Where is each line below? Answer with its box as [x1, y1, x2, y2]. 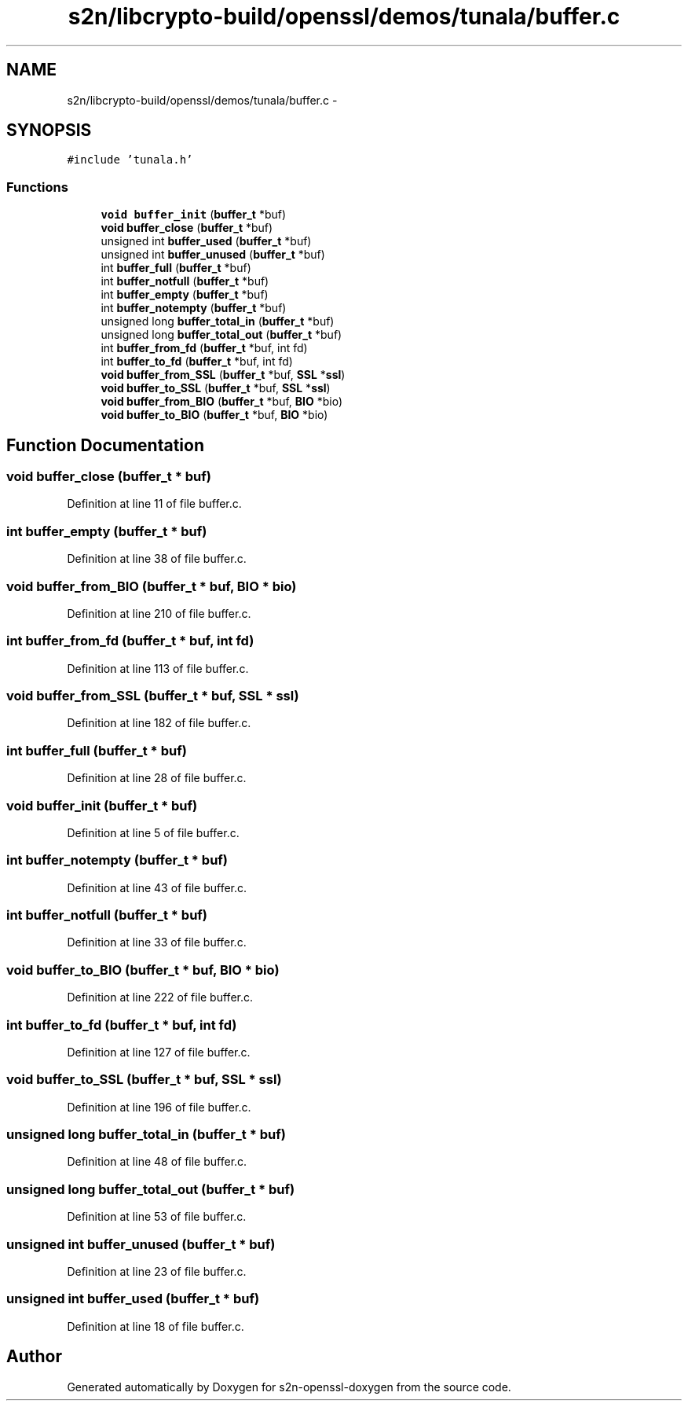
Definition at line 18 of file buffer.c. [67, 1319, 244, 1333]
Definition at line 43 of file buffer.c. [67, 880, 247, 895]
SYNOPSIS [6, 120, 92, 141]
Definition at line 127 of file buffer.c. [67, 1045, 251, 1059]
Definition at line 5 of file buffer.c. [67, 825, 240, 839]
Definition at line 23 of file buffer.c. [67, 1264, 247, 1278]
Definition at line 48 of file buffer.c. [67, 1155, 247, 1169]
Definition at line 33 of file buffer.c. [67, 935, 247, 950]
